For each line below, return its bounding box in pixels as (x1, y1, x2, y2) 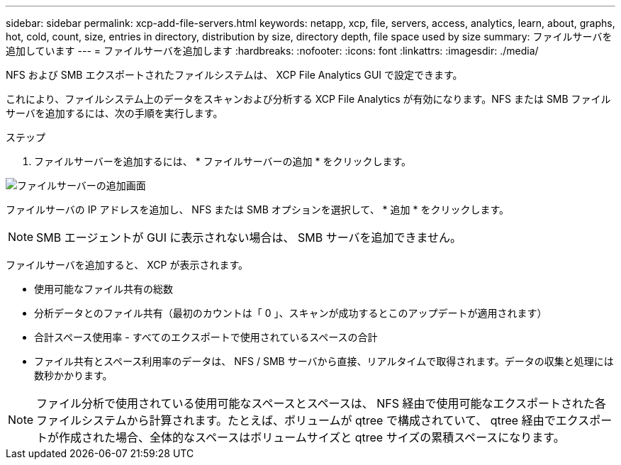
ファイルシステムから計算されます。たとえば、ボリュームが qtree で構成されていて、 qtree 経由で (36, 413, 556, 427)
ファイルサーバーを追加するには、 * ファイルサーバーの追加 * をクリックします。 (34, 155, 412, 167)
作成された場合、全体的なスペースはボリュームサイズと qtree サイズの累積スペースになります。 (59, 430, 565, 444)
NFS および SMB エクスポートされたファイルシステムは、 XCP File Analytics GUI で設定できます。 (6, 69, 463, 81)
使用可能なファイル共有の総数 (34, 283, 173, 295)
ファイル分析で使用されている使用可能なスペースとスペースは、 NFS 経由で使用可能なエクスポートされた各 (36, 396, 607, 410)
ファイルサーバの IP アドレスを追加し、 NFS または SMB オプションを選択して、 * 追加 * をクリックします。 (6, 203, 510, 215)
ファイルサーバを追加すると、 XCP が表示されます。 (6, 259, 249, 271)
